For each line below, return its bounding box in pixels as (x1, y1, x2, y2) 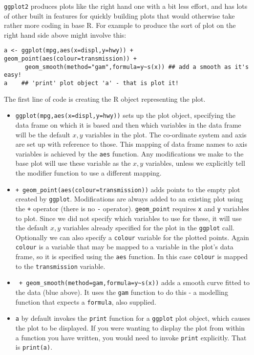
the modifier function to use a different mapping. (15, 168, 162, 177)
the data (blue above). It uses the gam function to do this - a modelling (15, 287, 228, 297)
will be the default (15, 129, 70, 139)
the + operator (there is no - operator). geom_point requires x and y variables (15, 203, 249, 213)
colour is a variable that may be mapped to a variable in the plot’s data (15, 242, 233, 252)
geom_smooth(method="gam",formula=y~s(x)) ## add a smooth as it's (24, 63, 249, 70)
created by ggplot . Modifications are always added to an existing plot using (15, 194, 243, 204)
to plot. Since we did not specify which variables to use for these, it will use (15, 213, 242, 223)
